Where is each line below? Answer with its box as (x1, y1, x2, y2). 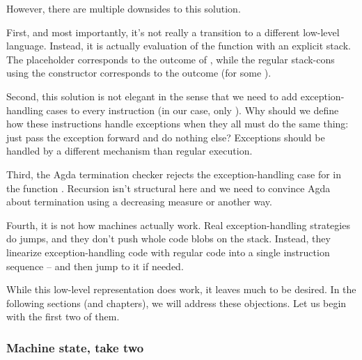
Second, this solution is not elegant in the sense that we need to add (6, 88, 298, 103)
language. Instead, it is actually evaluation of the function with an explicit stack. (6, 38, 351, 53)
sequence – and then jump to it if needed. (6, 258, 184, 273)
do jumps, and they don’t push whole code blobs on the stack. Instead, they (6, 231, 331, 246)
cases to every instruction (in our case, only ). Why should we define (46, 102, 339, 117)
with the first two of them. (6, 309, 120, 324)
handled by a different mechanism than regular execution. (6, 143, 253, 158)
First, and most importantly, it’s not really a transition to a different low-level (6, 24, 340, 39)
